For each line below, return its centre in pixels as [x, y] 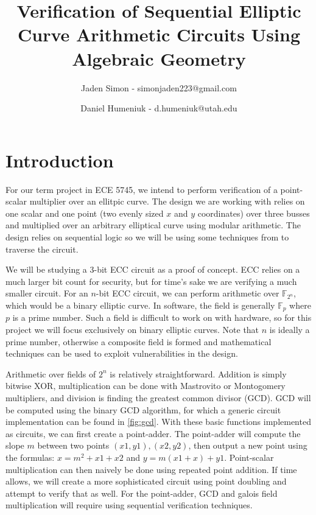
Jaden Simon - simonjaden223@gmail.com [159, 87]
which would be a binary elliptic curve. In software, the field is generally [140, 305]
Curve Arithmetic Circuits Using [159, 34]
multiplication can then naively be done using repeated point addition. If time [151, 469]
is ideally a [290, 330]
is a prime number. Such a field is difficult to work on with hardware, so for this [162, 317]
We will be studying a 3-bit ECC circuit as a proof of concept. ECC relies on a [153, 269]
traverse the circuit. [42, 249]
